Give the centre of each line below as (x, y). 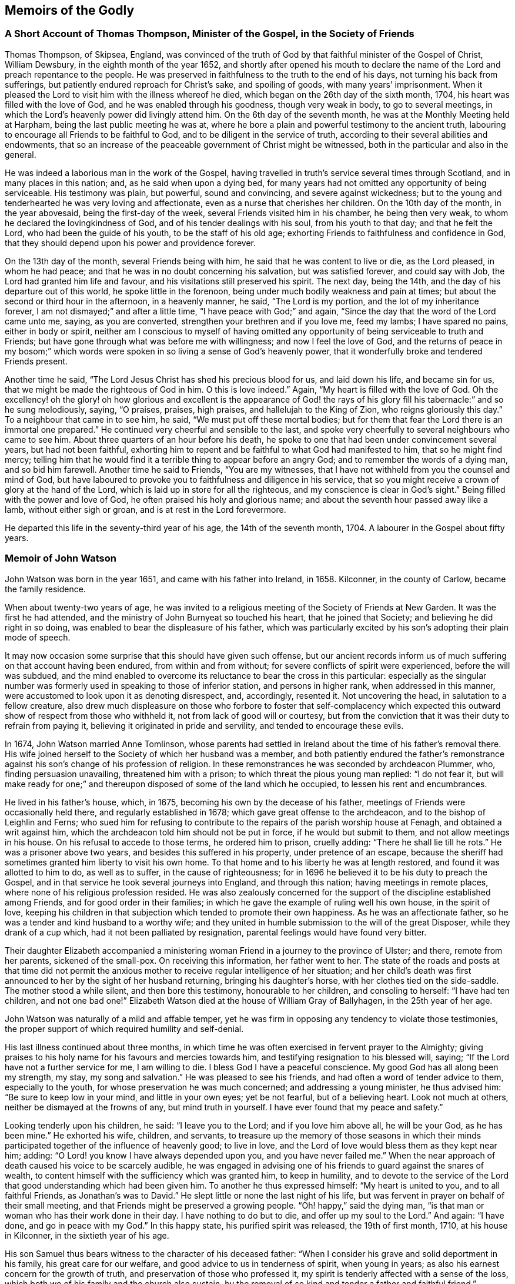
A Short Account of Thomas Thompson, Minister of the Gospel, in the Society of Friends (210, 34)
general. (21, 154)
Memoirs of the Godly (70, 10)
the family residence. (45, 589)
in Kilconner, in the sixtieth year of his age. (87, 1235)
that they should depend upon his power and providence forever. (131, 243)
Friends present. (36, 361)
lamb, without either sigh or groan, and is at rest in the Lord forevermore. (146, 509)
